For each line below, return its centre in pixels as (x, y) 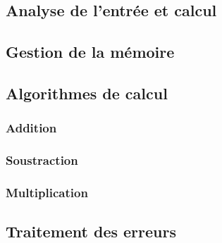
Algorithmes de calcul (87, 93)
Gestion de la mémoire (90, 52)
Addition (31, 128)
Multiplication (47, 192)
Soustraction (42, 160)
